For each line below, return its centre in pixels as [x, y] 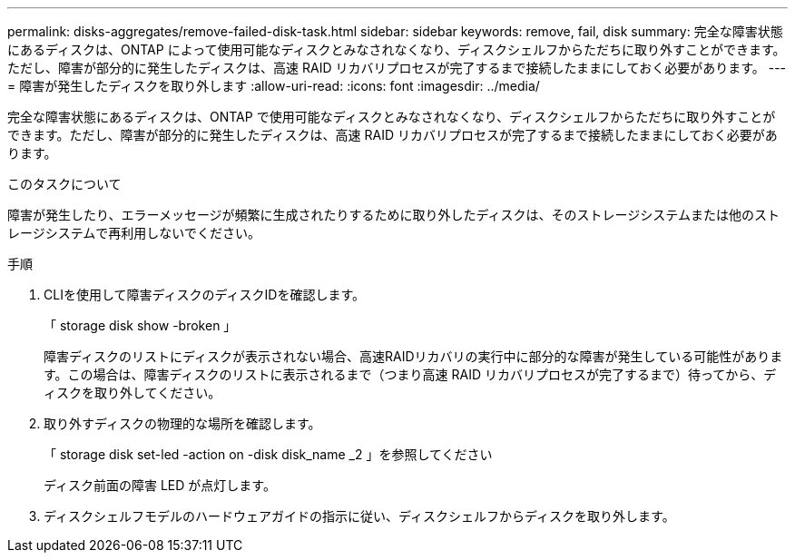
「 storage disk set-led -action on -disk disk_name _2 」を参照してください [268, 454]
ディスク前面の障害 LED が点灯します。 [160, 485]
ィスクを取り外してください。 [132, 393]
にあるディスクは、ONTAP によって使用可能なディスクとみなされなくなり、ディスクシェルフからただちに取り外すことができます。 [397, 49]
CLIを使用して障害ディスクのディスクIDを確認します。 [204, 295]
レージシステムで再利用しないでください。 [134, 233]
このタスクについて [64, 184]
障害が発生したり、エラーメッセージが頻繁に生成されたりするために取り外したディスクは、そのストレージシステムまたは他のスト [393, 215]
